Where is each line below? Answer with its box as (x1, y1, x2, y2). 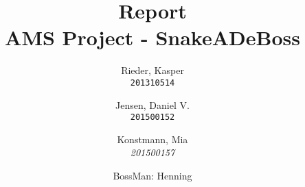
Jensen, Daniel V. (115, 97, 190, 112)
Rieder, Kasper (121, 63, 184, 77)
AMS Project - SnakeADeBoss (5, 23, 300, 51)
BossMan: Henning (113, 169, 192, 182)
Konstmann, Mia (117, 132, 188, 146)
